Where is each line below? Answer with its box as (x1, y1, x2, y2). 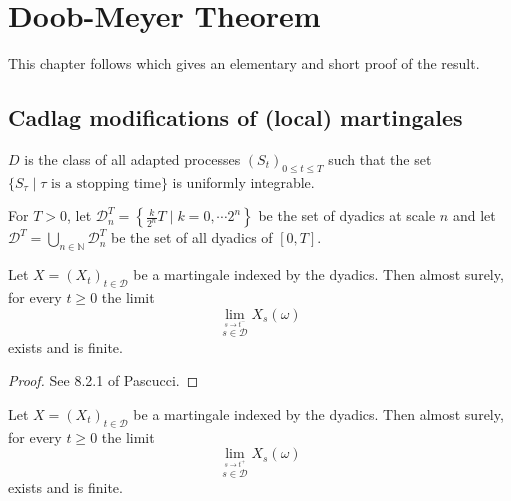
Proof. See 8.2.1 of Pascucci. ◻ (8, 370, 199, 391)
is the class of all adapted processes (24, 148, 241, 169)
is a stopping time (51, 176, 161, 191)
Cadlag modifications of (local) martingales (8, 102, 463, 133)
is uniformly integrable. (172, 171, 315, 192)
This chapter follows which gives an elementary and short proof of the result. (8, 53, 480, 74)
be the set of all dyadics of (111, 227, 273, 248)
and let (452, 205, 496, 226)
